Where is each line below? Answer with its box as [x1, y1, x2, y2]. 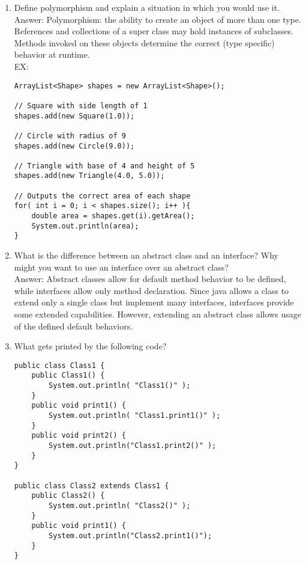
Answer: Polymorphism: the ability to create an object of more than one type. [14, 13, 301, 25]
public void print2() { [31, 431, 126, 440]
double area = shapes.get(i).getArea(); [31, 212, 195, 221]
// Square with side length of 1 [14, 101, 148, 110]
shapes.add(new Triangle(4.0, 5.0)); [14, 171, 165, 180]
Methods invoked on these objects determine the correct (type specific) [14, 36, 275, 49]
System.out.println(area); [31, 221, 139, 230]
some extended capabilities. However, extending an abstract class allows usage [14, 308, 301, 320]
